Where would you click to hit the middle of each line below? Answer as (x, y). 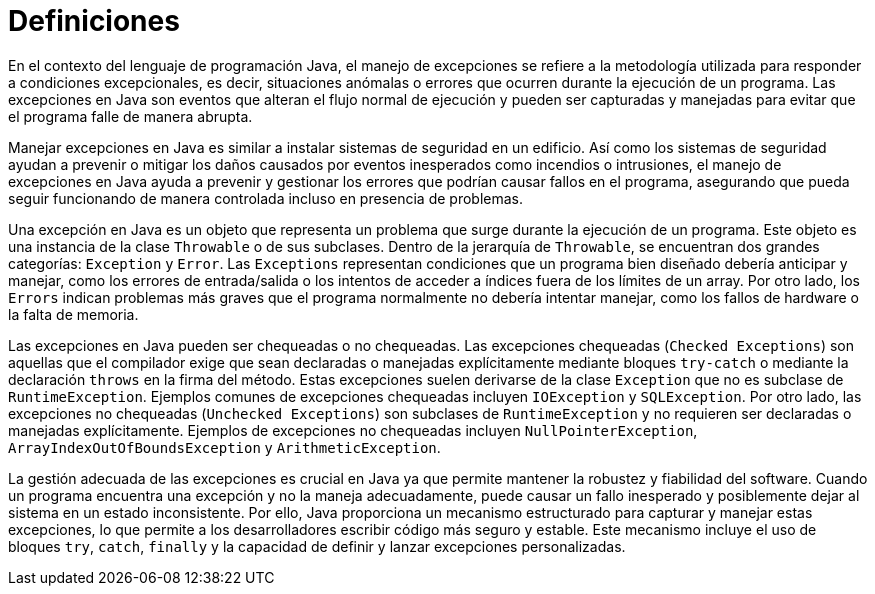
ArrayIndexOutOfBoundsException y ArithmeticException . (224, 447)
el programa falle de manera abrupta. (130, 116)
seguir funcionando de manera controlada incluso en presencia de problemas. (265, 198)
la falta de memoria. (73, 314)
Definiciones (94, 21)
